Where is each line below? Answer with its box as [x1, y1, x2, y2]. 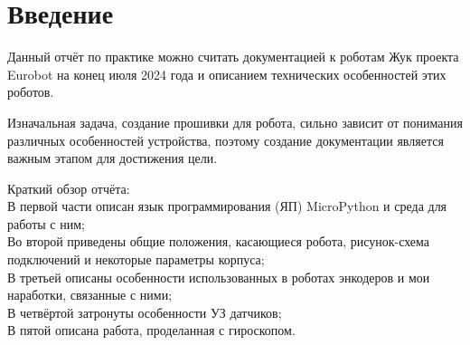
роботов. [7, 82, 54, 101]
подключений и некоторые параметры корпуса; [7, 250, 265, 269]
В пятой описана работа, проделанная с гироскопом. [7, 321, 296, 340]
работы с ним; [7, 214, 85, 233]
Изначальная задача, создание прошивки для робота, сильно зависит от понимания [7, 112, 463, 131]
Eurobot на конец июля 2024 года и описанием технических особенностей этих [7, 64, 446, 83]
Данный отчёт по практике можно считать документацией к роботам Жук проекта [7, 47, 459, 66]
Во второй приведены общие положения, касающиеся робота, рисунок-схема [7, 232, 430, 251]
